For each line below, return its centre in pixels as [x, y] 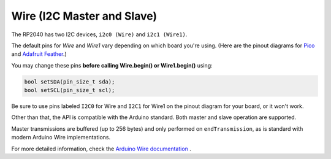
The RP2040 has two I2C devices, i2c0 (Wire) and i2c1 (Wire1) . [99, 34]
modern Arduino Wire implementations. [61, 138]
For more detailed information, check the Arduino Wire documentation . [101, 149]
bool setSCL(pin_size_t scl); [70, 90]
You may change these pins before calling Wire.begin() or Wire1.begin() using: [112, 65]
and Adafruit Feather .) [39, 54]
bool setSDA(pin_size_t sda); [70, 82]
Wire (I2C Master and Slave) [84, 16]
